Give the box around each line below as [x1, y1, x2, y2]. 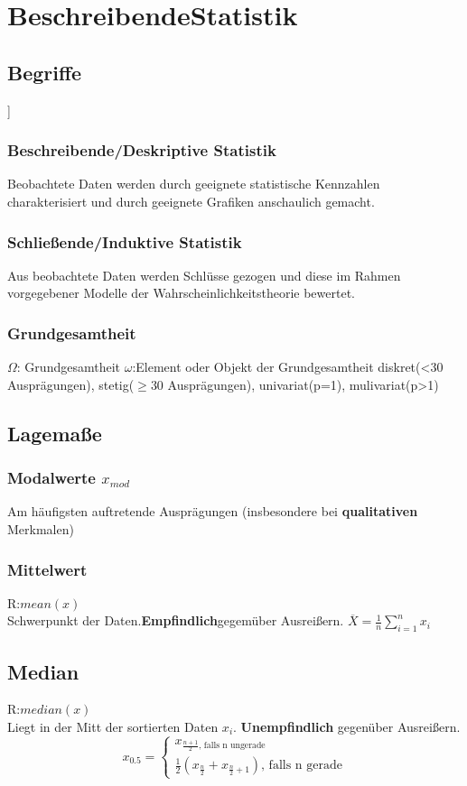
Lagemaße [7, 419, 102, 447]
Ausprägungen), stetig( [7, 375, 135, 393]
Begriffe [7, 58, 82, 86]
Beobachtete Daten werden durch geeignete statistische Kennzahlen [7, 174, 380, 193]
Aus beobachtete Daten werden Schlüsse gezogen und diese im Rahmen [7, 265, 401, 284]
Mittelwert [7, 558, 88, 580]
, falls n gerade [261, 759, 342, 772]
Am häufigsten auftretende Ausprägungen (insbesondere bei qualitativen [7, 502, 418, 521]
